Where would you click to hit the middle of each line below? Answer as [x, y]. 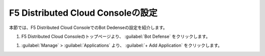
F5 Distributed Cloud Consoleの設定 [83, 13]
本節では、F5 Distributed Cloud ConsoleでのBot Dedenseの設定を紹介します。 [88, 28]
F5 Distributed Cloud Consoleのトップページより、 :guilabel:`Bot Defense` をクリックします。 [116, 36]
